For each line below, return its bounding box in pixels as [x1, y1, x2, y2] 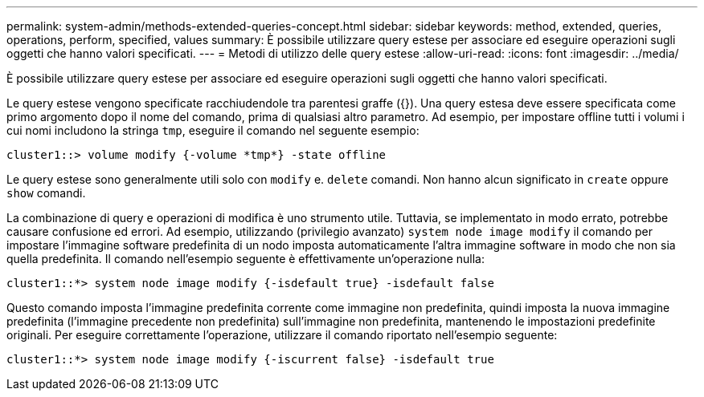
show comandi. [6, 186, 86, 200]
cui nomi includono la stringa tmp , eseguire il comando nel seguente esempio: [6, 124, 420, 137]
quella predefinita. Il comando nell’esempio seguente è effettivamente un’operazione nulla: [6, 252, 485, 265]
